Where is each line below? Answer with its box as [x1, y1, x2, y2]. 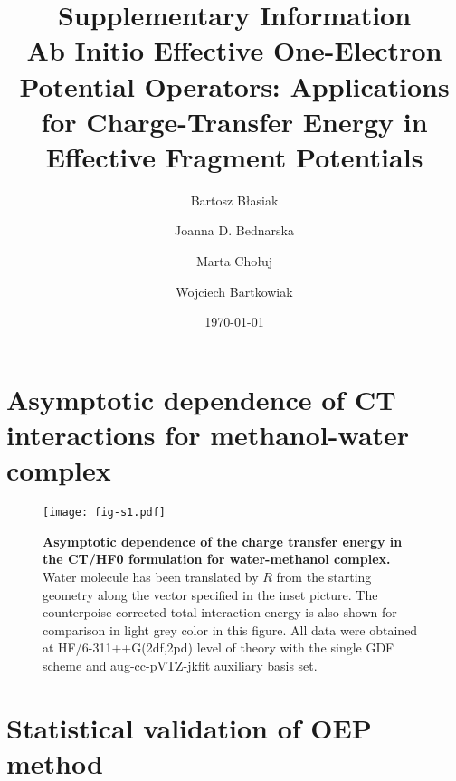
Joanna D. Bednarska [175, 221, 294, 240]
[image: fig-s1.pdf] [43, 506, 166, 519]
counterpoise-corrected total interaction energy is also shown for [43, 603, 397, 622]
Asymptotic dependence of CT [6, 380, 396, 417]
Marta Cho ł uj [195, 252, 273, 271]
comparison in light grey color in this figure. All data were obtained [43, 620, 418, 639]
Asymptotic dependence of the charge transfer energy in [43, 531, 403, 550]
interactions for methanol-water [6, 416, 410, 453]
